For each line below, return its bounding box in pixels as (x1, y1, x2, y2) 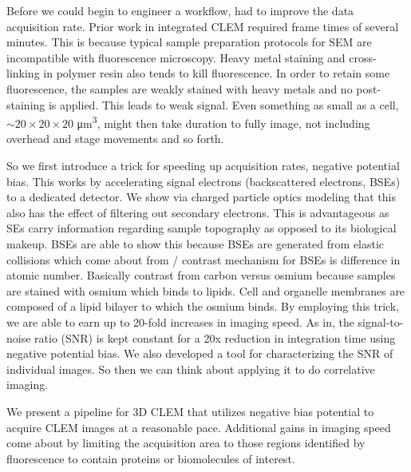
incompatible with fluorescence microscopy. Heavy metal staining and (6, 49, 346, 65)
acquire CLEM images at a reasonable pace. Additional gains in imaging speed (6, 418, 391, 435)
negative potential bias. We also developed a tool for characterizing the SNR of (6, 345, 393, 362)
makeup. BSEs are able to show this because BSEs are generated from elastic (6, 235, 385, 252)
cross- (349, 49, 377, 65)
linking (6, 65, 40, 81)
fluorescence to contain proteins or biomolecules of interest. (6, 450, 295, 466)
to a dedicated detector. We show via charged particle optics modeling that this (6, 188, 396, 205)
